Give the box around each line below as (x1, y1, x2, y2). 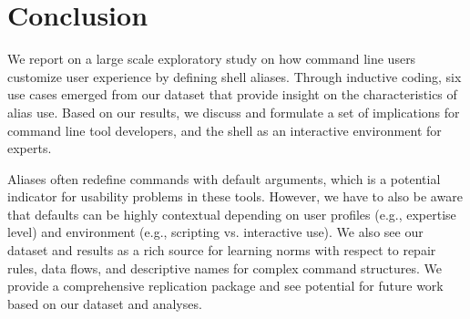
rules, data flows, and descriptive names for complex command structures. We (7, 258, 443, 277)
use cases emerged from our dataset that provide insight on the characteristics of (7, 85, 457, 104)
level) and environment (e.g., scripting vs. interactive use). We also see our (7, 222, 424, 242)
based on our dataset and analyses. (7, 293, 202, 313)
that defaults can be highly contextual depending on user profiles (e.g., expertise (7, 204, 456, 223)
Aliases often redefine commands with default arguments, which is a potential (7, 169, 441, 188)
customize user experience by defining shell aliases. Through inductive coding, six (7, 67, 462, 86)
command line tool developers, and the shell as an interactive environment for (7, 120, 442, 139)
